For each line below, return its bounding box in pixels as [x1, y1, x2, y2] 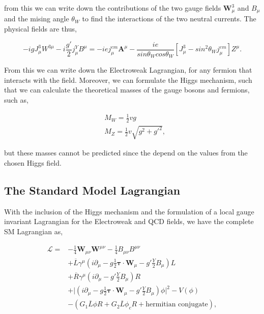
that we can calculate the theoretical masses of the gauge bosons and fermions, [4, 84, 250, 95]
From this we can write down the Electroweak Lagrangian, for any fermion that [4, 65, 252, 75]
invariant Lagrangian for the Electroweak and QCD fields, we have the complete [4, 216, 254, 227]
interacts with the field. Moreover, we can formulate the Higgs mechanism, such [4, 74, 252, 85]
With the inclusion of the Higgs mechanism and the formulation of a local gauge [4, 206, 254, 216]
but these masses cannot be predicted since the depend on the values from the [4, 147, 248, 158]
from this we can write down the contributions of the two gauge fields [4, 3, 221, 13]
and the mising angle [4, 13, 69, 24]
